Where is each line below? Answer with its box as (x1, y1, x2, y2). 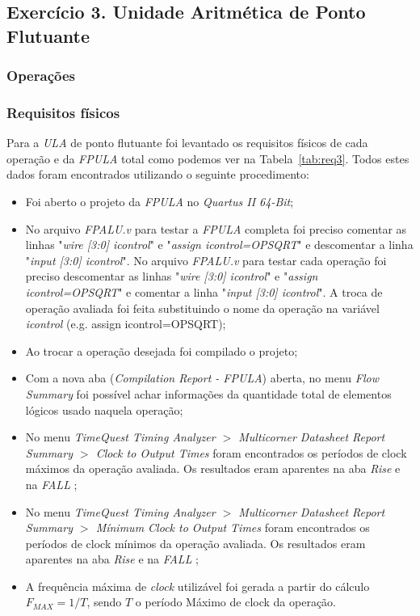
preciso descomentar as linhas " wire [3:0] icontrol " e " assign (25, 268, 318, 285)
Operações (6, 65, 75, 86)
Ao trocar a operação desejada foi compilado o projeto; (25, 342, 298, 359)
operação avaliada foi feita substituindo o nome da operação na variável (25, 299, 380, 316)
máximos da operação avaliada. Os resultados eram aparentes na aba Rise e (25, 460, 401, 477)
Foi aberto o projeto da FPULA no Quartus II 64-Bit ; (25, 193, 294, 210)
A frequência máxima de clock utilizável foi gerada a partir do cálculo (25, 577, 370, 594)
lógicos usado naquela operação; (25, 401, 183, 418)
